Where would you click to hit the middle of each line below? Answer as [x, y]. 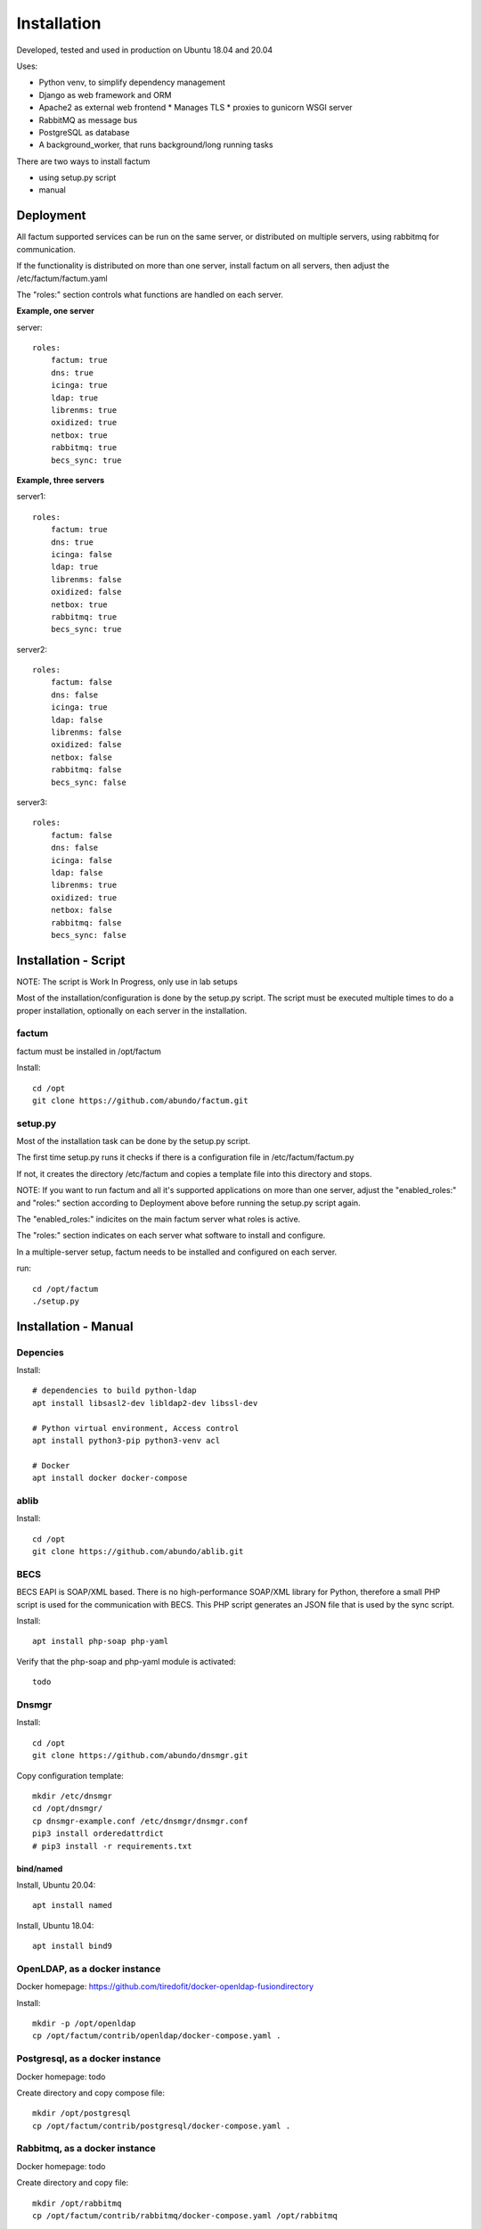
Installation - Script [71, 960]
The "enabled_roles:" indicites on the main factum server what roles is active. [159, 1219]
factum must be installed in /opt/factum [89, 1051]
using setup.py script [77, 177]
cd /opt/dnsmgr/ [68, 1809]
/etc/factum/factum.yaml [62, 278]
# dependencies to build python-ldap [115, 1390]
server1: [31, 497]
